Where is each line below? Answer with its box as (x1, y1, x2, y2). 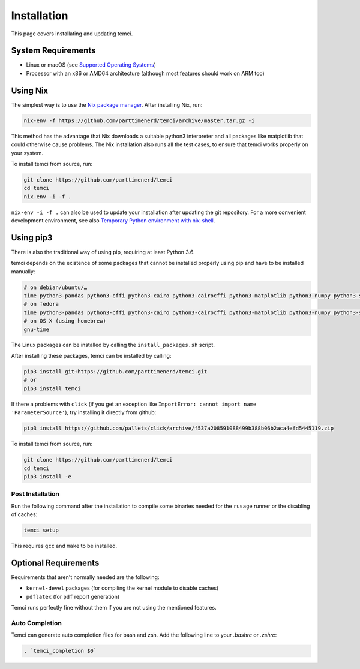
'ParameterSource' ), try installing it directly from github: (11, 409, 157, 416)
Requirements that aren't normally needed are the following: (11, 573, 160, 581)
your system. (11, 149, 44, 156)
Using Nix (11, 85, 49, 95)
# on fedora (23, 300, 59, 308)
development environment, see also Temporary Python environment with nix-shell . (11, 217, 215, 224)
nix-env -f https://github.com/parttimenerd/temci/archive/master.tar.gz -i (23, 117, 255, 124)
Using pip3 (11, 233, 53, 243)
